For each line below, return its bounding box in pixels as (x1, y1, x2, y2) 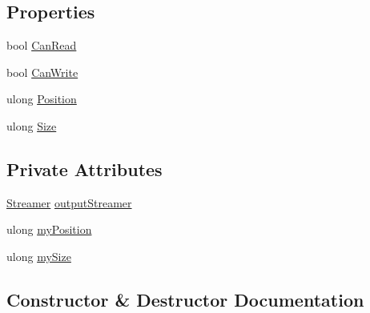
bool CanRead (6, 37, 77, 54)
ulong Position (6, 90, 77, 107)
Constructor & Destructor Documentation (6, 287, 364, 311)
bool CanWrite (6, 63, 78, 80)
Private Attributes (6, 156, 163, 181)
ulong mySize (6, 247, 71, 264)
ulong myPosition (6, 221, 92, 238)
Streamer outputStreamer (6, 194, 132, 211)
